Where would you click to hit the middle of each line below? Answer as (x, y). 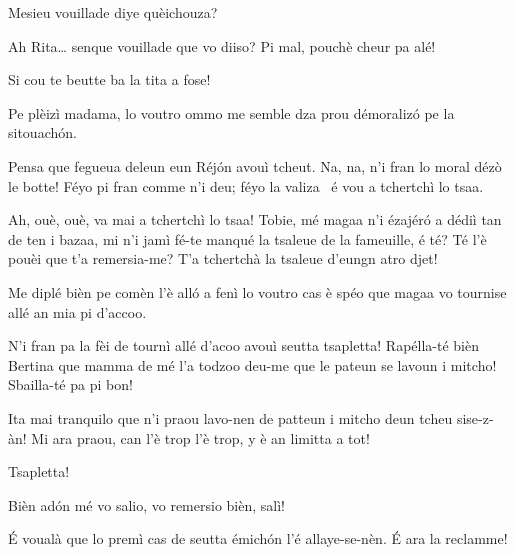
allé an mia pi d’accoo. (77, 311)
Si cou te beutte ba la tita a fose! (109, 79)
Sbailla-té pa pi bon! (70, 384)
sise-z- (475, 417)
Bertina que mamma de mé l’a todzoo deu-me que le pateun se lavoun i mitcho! (252, 364)
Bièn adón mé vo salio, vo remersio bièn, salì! (146, 504)
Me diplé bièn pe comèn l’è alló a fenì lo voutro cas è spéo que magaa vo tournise (257, 291)
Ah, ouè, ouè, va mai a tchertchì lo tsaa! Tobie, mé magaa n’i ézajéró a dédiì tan (255, 219)
